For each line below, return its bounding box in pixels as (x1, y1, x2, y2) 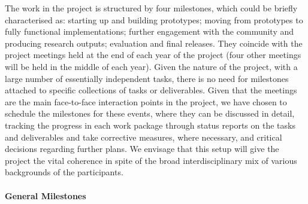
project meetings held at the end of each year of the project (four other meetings (5, 48, 301, 61)
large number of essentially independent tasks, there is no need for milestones (5, 72, 289, 84)
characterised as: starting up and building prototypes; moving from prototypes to (5, 13, 303, 26)
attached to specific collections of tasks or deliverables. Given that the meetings (5, 84, 297, 96)
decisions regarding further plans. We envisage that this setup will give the (5, 142, 279, 155)
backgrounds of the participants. (5, 166, 123, 178)
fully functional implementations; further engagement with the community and (5, 25, 294, 38)
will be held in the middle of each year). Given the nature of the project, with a (5, 60, 298, 72)
